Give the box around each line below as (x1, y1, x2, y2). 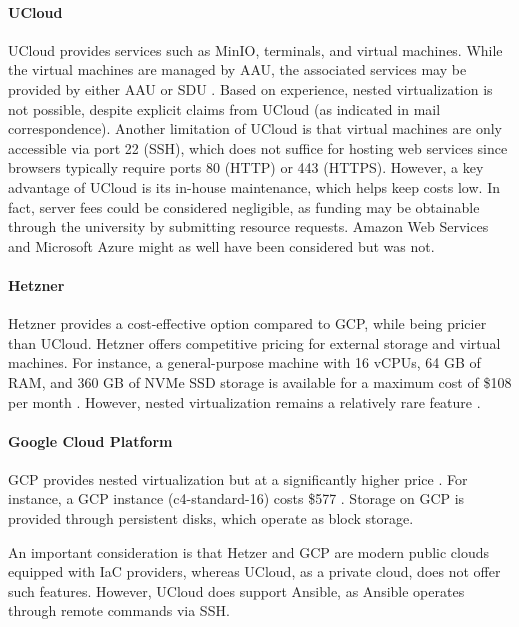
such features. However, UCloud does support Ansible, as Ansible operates (8, 580, 465, 601)
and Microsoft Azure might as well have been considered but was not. (8, 235, 435, 256)
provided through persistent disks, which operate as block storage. (8, 508, 414, 529)
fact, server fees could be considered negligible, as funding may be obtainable (8, 196, 480, 217)
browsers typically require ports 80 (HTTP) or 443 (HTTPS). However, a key (8, 157, 484, 178)
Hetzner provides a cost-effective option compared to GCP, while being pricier (8, 313, 487, 334)
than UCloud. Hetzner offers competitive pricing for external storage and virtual (8, 332, 501, 353)
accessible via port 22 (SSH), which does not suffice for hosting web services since (8, 137, 508, 158)
